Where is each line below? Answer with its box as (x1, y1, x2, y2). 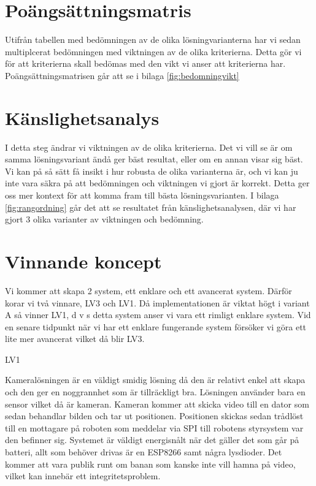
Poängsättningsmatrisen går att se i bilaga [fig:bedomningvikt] (5, 69, 239, 82)
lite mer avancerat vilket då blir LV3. (5, 332, 145, 345)
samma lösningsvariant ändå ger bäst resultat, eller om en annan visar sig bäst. (5, 153, 303, 165)
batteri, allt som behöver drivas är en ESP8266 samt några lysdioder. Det (5, 446, 282, 458)
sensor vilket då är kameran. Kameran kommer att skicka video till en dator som (5, 397, 309, 410)
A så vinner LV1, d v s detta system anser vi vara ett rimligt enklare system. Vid (5, 308, 311, 321)
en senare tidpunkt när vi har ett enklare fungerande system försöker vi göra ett (5, 320, 307, 333)
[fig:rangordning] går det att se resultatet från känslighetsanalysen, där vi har (5, 200, 296, 213)
